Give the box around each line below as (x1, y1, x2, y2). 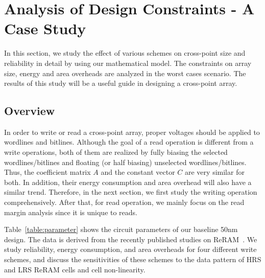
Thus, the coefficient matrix (4, 167, 91, 177)
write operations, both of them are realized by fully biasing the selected (4, 147, 228, 157)
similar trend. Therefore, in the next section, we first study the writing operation (4, 187, 257, 197)
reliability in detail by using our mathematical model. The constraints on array (4, 57, 252, 68)
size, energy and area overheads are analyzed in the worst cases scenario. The (4, 67, 246, 78)
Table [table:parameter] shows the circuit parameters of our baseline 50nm (4, 224, 238, 235)
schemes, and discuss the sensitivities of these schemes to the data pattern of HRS (4, 254, 261, 265)
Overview (4, 103, 55, 119)
